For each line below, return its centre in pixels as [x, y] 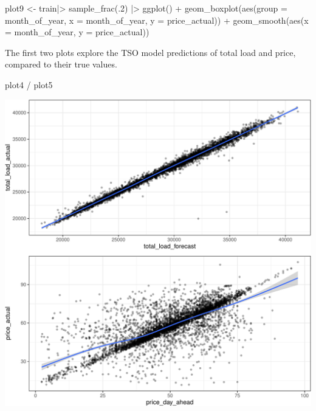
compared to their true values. [61, 64]
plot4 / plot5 [29, 84]
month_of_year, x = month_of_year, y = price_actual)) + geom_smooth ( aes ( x [157, 20]
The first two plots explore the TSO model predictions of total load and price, [150, 52]
